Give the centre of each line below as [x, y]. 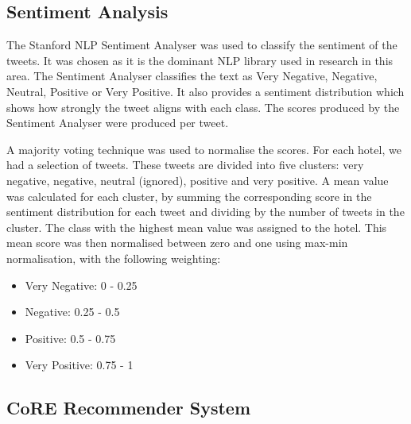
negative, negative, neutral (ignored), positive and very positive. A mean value [198, 180]
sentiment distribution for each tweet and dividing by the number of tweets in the [205, 212]
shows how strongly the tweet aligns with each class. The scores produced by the [203, 107]
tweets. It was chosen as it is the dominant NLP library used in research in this [200, 60]
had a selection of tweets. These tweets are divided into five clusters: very [185, 165]
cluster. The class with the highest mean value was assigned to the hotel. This [197, 227]
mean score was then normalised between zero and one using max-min [177, 243]
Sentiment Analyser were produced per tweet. [118, 123]
